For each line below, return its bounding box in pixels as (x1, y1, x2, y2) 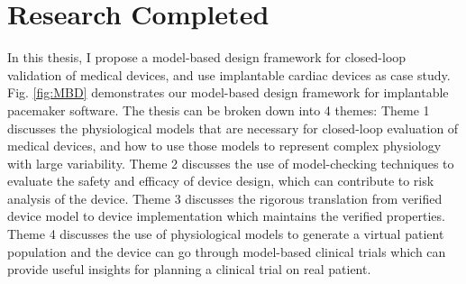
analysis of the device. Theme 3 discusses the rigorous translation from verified (7, 188, 443, 207)
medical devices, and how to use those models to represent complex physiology (7, 136, 442, 155)
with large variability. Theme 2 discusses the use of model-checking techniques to (7, 153, 454, 172)
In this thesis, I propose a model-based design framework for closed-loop (7, 48, 407, 67)
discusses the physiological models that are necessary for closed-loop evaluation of (7, 118, 459, 137)
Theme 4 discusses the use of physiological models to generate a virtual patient (7, 224, 444, 243)
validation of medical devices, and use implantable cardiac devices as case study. (7, 65, 451, 84)
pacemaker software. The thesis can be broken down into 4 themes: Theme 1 (7, 100, 430, 119)
